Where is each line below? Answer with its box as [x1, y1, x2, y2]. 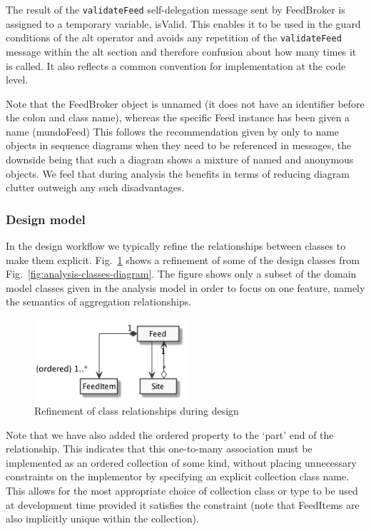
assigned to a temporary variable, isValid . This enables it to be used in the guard [6, 16, 361, 31]
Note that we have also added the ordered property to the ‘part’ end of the [6, 427, 334, 442]
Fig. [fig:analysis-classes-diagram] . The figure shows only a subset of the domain [6, 266, 357, 281]
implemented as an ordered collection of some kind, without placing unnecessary [6, 455, 357, 470]
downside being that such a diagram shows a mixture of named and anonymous [6, 152, 354, 167]
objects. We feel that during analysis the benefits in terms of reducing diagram [6, 166, 350, 181]
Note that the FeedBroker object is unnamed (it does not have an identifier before [6, 96, 365, 111]
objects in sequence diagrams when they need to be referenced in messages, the [6, 138, 352, 153]
